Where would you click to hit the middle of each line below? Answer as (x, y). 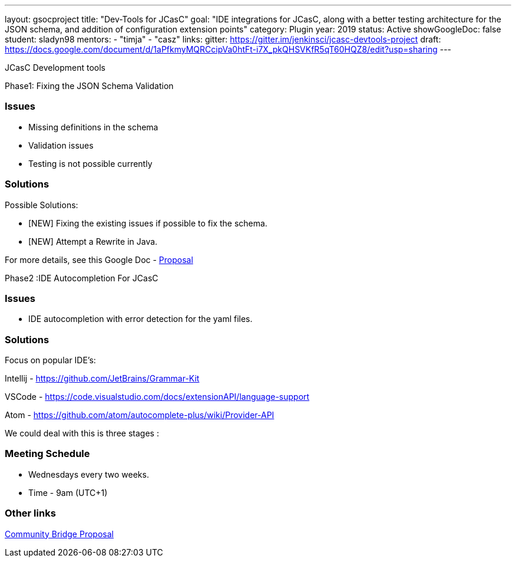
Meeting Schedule (47, 454)
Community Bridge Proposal (59, 534)
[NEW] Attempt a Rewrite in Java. (93, 241)
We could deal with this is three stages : (82, 433)
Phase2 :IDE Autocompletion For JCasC (82, 278)
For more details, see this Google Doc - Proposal (99, 259)
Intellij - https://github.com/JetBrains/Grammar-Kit (102, 378)
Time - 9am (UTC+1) (68, 492)
